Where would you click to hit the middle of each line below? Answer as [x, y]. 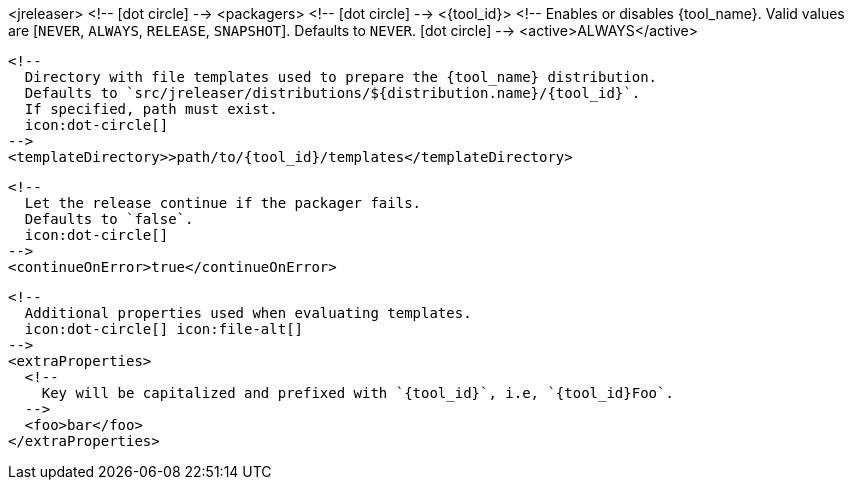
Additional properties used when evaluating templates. [248, 313]
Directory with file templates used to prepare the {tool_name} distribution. [341, 77]
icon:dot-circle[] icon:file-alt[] [164, 329]
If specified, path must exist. [151, 109]
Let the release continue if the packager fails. [223, 203]
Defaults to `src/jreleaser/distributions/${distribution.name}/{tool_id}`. [332, 93]
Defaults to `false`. [109, 219]
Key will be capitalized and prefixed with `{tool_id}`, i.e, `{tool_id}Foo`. [357, 393]
